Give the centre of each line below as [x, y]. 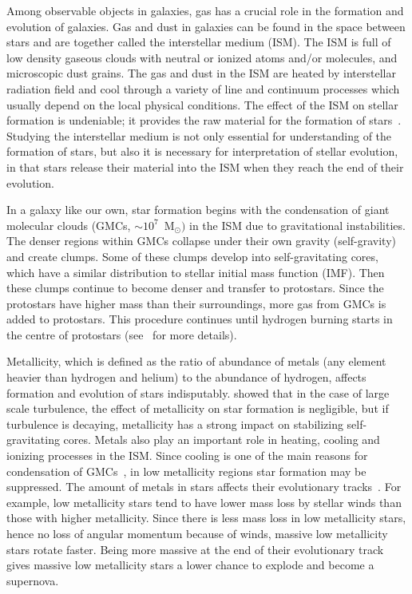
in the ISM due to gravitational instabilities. [297, 225]
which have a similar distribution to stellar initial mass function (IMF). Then [196, 272]
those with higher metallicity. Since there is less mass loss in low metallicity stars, [206, 518]
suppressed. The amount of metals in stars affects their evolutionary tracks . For [204, 487]
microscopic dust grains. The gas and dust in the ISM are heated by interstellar [201, 73]
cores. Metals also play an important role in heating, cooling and [222, 440]
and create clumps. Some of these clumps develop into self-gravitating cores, [192, 256]
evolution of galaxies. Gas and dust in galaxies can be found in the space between [206, 26]
